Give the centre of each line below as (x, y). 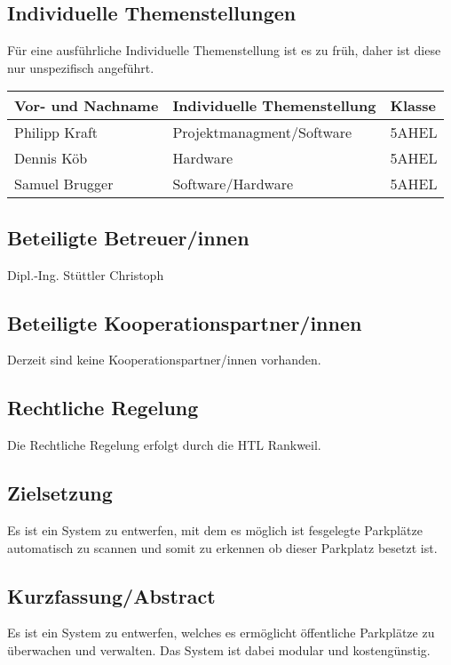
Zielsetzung (60, 493)
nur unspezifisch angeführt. (81, 67)
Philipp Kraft (56, 132)
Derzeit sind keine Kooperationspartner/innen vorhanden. (164, 360)
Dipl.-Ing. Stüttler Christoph (86, 274)
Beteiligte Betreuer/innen (128, 237)
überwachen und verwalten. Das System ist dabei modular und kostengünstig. (219, 649)
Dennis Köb (51, 158)
